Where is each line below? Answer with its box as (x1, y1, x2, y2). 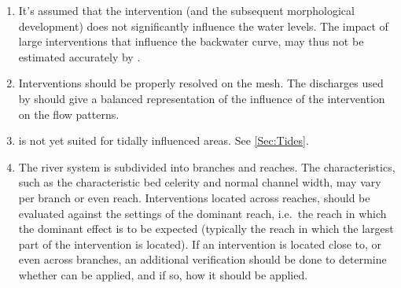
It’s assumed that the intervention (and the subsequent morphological (18, 2, 355, 18)
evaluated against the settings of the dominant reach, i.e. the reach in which (18, 205, 387, 221)
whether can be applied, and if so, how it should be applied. (18, 266, 308, 282)
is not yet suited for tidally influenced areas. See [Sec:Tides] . (18, 132, 309, 149)
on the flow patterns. (18, 105, 120, 122)
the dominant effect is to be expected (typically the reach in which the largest (18, 220, 394, 237)
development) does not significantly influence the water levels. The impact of (18, 17, 388, 34)
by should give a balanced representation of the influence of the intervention (18, 90, 385, 106)
